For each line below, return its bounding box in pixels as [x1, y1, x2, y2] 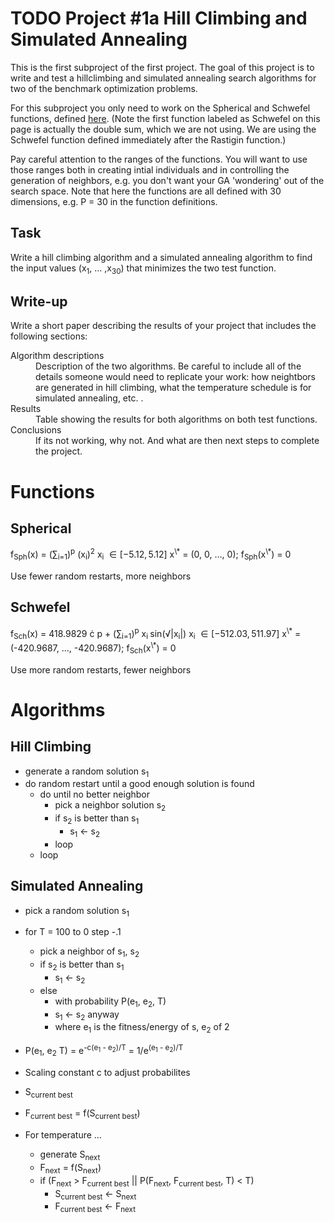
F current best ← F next [54, 1200, 136, 1215]
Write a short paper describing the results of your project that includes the [10, 320, 317, 332]
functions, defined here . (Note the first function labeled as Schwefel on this [10, 112, 321, 124]
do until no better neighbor [39, 788, 151, 801]
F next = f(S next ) [39, 1161, 102, 1176]
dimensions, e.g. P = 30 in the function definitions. [10, 195, 218, 207]
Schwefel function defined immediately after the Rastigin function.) [10, 133, 287, 146]
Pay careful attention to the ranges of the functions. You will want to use [10, 153, 308, 165]
